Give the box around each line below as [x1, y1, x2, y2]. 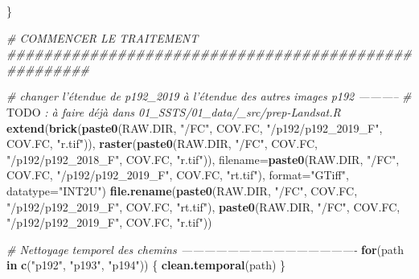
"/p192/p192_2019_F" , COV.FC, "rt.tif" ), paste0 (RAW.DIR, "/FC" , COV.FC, [6, 198, 401, 215]
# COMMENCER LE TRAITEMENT [6, 29, 199, 46]
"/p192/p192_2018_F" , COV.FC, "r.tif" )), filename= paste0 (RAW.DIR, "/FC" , [6, 150, 400, 167]
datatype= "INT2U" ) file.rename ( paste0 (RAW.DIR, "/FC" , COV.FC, [6, 182, 358, 199]
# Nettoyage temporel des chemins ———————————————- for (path [6, 240, 405, 257]
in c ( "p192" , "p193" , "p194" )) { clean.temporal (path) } [6, 256, 286, 273]
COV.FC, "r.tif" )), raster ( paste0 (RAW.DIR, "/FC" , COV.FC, [6, 135, 318, 152]
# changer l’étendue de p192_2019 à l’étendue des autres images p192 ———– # [6, 88, 412, 105]
